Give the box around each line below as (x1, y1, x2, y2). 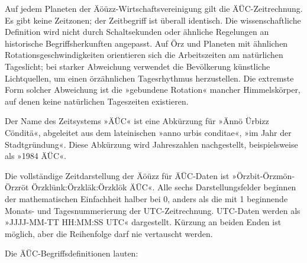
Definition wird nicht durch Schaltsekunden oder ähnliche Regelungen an (5, 25, 269, 38)
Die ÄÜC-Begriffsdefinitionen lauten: (5, 247, 138, 259)
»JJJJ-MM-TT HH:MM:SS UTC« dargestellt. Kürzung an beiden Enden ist (5, 216, 282, 228)
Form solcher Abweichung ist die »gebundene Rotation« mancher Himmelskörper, (5, 83, 300, 96)
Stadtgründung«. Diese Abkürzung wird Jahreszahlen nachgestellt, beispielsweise (5, 138, 298, 150)
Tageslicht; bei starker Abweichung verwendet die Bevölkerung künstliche (5, 60, 270, 72)
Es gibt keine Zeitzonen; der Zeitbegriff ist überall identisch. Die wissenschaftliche (5, 14, 301, 26)
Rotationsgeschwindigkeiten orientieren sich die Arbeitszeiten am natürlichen (5, 48, 283, 61)
